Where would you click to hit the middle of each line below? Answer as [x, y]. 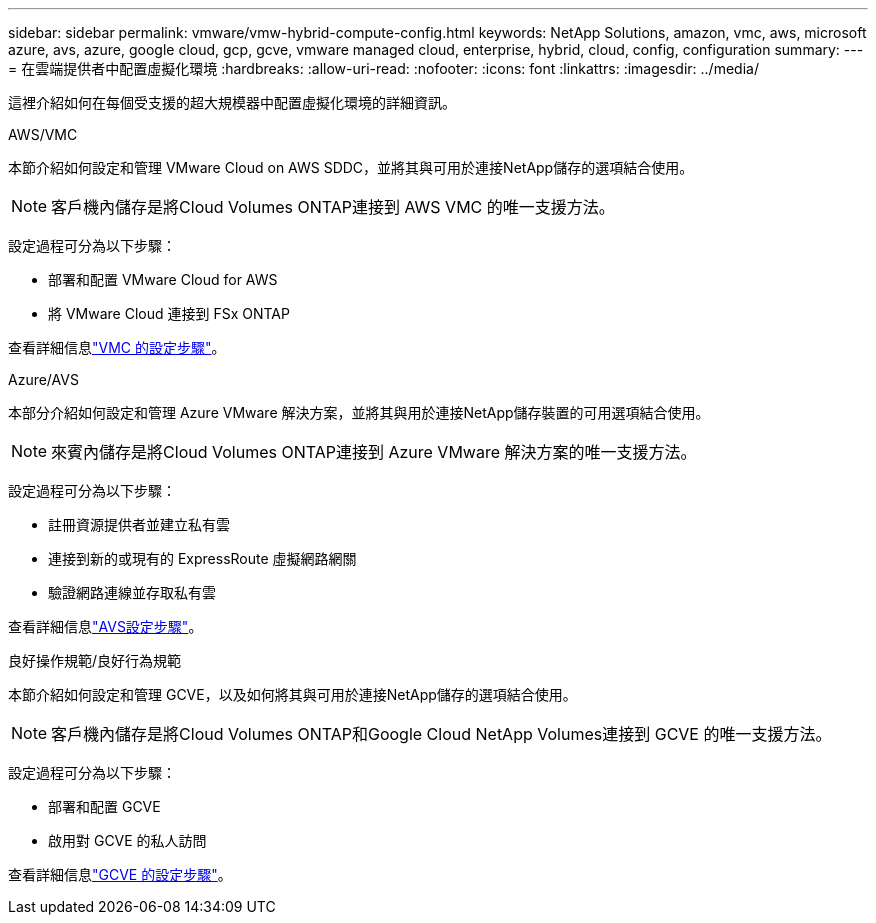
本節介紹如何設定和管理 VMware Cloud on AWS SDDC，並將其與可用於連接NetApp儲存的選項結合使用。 [351, 167]
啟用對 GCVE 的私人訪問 [127, 840]
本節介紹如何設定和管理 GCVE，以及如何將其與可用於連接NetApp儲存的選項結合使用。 [292, 694]
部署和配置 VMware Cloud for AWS [163, 279]
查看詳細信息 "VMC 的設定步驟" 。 [117, 347]
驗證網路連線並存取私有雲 [132, 592]
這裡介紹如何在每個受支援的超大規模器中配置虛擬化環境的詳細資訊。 [232, 102]
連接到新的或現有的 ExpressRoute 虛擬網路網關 [202, 558]
